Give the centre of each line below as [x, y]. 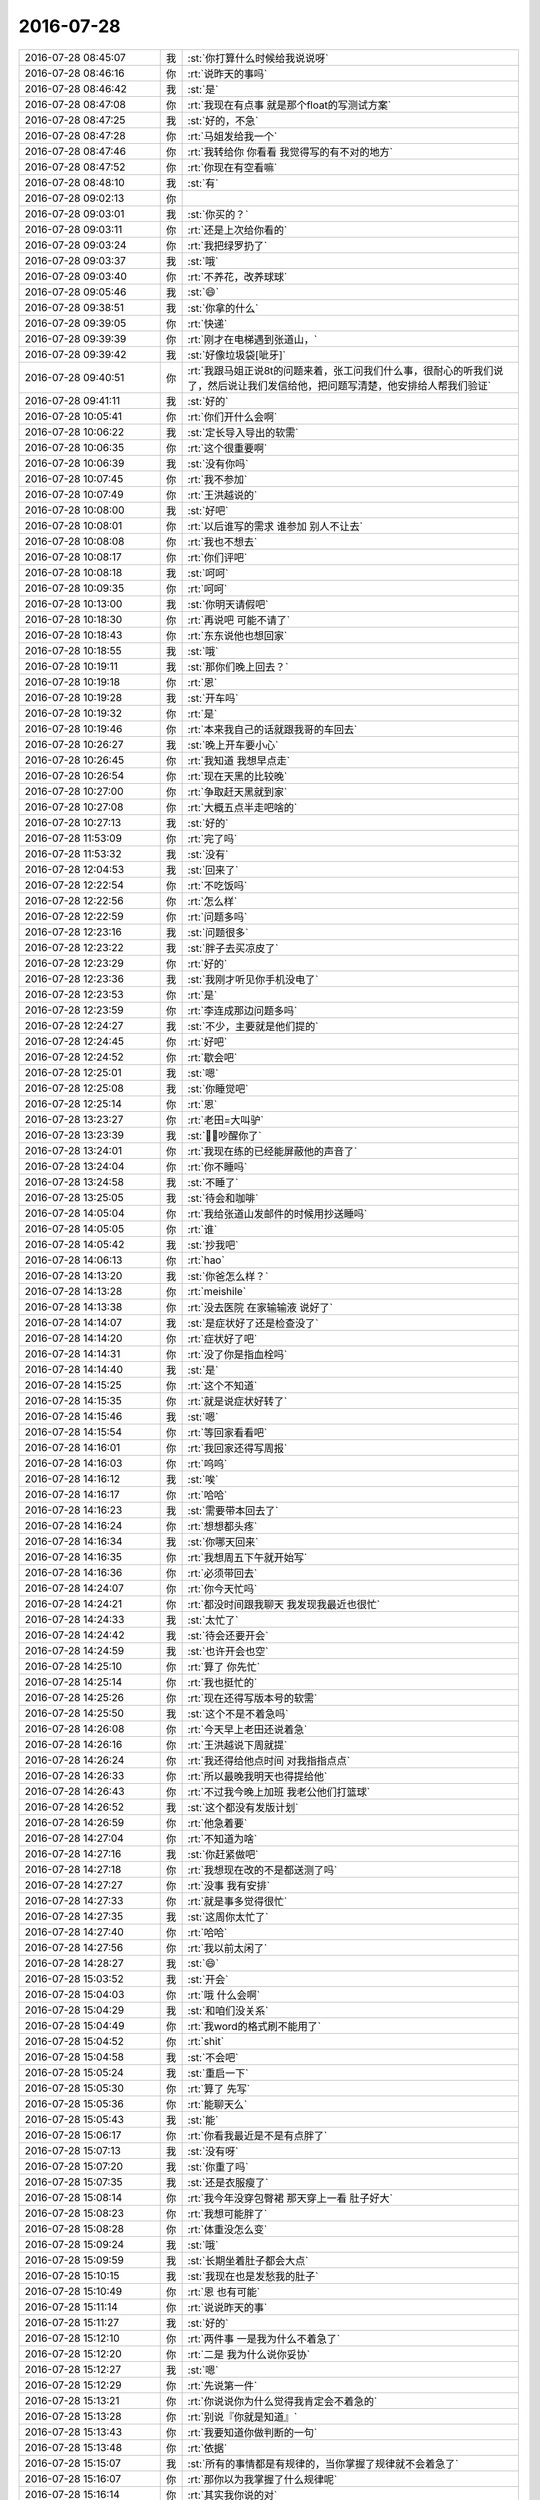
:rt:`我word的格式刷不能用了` [254, 2026]
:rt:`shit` [206, 2041]
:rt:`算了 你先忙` [223, 1667]
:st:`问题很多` [218, 932]
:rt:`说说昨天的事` [227, 2307]
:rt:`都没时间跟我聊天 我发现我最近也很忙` [283, 1604]
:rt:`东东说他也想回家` [237, 635]
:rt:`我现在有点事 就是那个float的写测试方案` [289, 105]
